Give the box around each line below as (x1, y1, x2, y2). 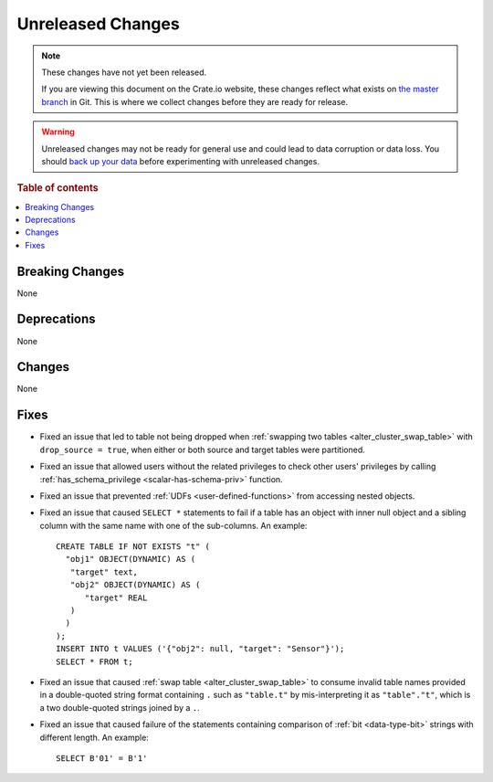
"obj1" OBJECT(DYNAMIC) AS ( (65, 554, 196, 565)
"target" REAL (84, 592, 148, 603)
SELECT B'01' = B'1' (56, 753, 148, 763)
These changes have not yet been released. (41, 67, 207, 78)
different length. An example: (39, 732, 150, 743)
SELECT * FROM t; (56, 656, 133, 667)
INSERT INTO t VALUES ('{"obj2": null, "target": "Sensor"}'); (56, 644, 345, 654)
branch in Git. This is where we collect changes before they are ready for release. (41, 96, 349, 107)
